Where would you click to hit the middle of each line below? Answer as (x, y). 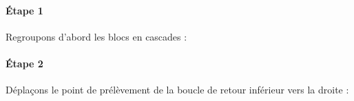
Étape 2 (24, 63)
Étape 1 (24, 10)
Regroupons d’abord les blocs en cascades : (96, 36)
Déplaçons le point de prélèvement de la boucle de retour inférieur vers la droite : (177, 90)
